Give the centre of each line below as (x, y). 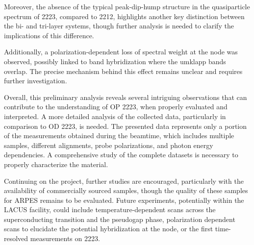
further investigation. (36, 81)
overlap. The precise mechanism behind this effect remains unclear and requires (123, 71)
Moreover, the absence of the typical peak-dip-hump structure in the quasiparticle (127, 6)
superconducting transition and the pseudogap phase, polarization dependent (120, 219)
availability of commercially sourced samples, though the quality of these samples (126, 190)
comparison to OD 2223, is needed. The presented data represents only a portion (126, 126)
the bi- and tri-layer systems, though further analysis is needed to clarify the (119, 26)
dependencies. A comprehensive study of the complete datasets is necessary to (121, 155)
